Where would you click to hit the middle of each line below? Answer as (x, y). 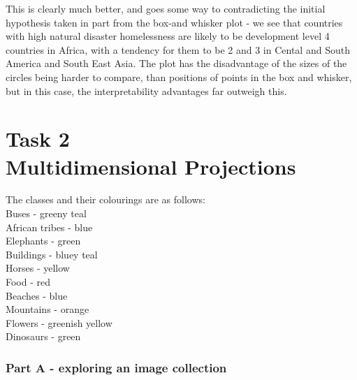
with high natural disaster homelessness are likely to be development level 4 (168, 36)
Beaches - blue (37, 295)
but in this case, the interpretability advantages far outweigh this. (146, 90)
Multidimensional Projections (151, 166)
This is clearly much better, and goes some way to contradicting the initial (166, 8)
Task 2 (38, 139)
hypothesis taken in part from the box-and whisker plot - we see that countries (174, 22)
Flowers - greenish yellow (59, 322)
